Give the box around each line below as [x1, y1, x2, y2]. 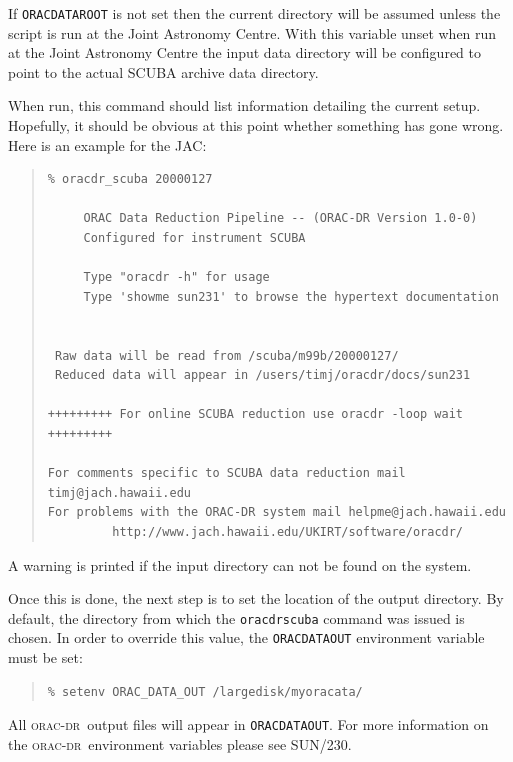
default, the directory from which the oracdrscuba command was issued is [8, 607, 465, 628]
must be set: [8, 647, 83, 667]
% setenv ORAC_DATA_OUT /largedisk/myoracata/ [47, 684, 363, 699]
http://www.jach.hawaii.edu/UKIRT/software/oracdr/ [112, 524, 464, 539]
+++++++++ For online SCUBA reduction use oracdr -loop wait [47, 407, 464, 422]
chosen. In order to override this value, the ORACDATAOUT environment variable [8, 627, 485, 648]
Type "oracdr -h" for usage [83, 270, 270, 285]
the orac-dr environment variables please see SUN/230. [8, 733, 352, 754]
